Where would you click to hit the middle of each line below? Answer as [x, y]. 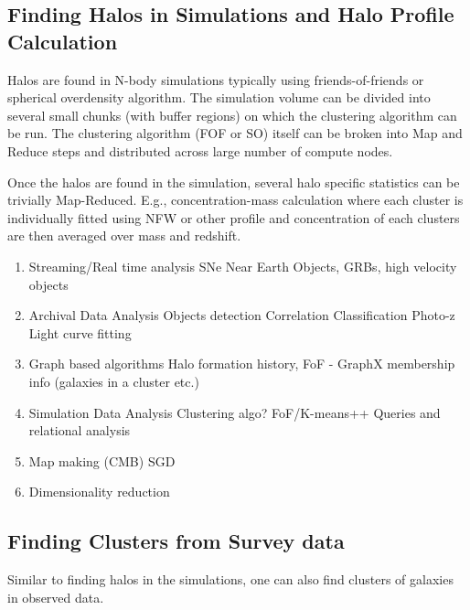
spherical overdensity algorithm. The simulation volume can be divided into [219, 97]
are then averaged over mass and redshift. [124, 235]
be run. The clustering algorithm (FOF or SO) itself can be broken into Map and [235, 133]
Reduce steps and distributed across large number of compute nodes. [200, 150]
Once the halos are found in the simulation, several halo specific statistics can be [234, 182]
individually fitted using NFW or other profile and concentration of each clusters [234, 217]
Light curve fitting [80, 332]
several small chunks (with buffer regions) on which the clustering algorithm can [232, 115]
